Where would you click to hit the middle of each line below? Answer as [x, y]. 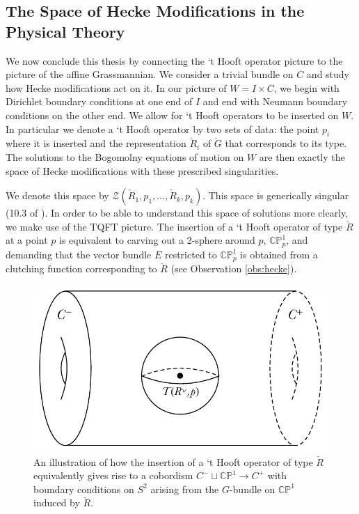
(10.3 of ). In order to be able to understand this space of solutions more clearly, [177, 213]
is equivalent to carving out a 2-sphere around [157, 240]
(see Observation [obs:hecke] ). [234, 268]
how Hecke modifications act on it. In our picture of [116, 87]
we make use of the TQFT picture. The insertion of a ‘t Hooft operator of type [174, 226]
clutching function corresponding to [81, 268]
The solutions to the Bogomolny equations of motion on [125, 156]
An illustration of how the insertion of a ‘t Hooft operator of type [173, 461]
